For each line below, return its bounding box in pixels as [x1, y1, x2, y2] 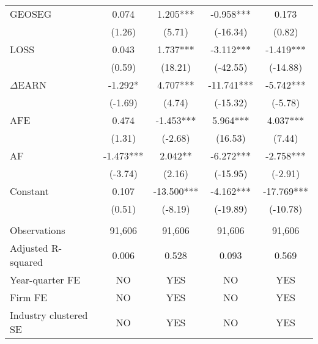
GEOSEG [10, 7, 52, 21]
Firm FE [10, 290, 48, 304]
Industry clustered [10, 308, 88, 322]
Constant [10, 184, 49, 198]
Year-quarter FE [10, 273, 81, 287]
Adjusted [10, 241, 48, 255]
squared [10, 255, 43, 269]
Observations [10, 223, 65, 237]
